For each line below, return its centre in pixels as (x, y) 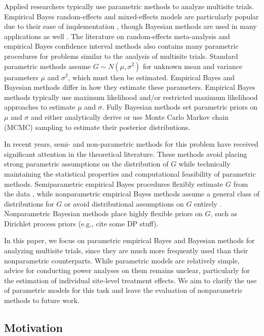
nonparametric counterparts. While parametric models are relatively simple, (122, 260)
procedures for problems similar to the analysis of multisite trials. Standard (121, 56)
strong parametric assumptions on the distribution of (86, 164)
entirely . (208, 203)
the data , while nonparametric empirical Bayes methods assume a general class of (132, 194)
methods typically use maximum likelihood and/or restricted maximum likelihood (131, 97)
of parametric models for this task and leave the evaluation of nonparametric (123, 290)
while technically (204, 164)
